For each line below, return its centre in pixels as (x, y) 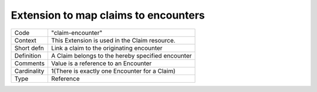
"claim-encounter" (77, 33)
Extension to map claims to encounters (108, 15)
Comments (30, 63)
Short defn (29, 48)
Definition (28, 55)
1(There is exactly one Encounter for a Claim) (113, 71)
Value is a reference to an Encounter (101, 63)
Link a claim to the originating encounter (107, 48)
